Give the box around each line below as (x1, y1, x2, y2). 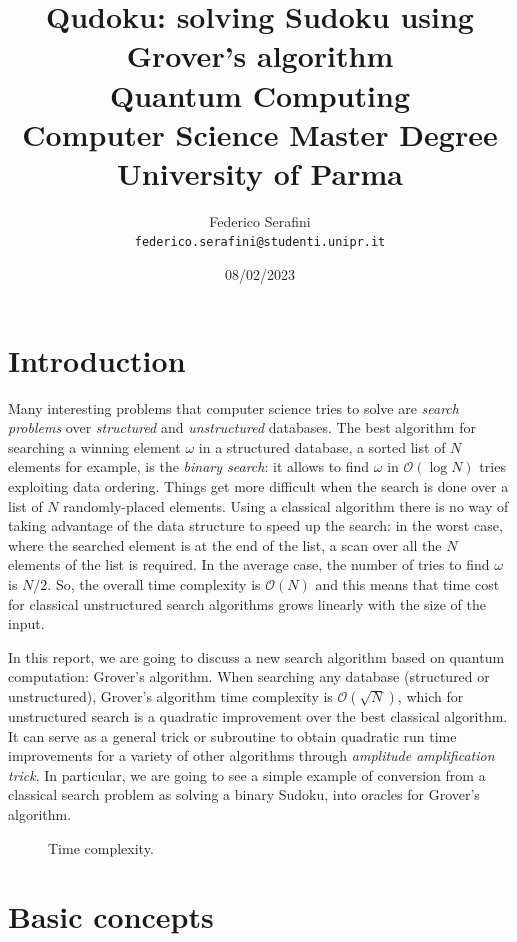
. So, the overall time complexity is (47, 574, 261, 594)
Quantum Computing (109, 74, 411, 115)
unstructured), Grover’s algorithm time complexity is (8, 685, 333, 706)
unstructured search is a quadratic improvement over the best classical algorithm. (8, 705, 508, 726)
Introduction (8, 339, 186, 380)
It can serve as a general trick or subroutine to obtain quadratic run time (8, 725, 457, 746)
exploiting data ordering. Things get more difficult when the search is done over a (8, 476, 509, 497)
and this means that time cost (315, 574, 500, 594)
